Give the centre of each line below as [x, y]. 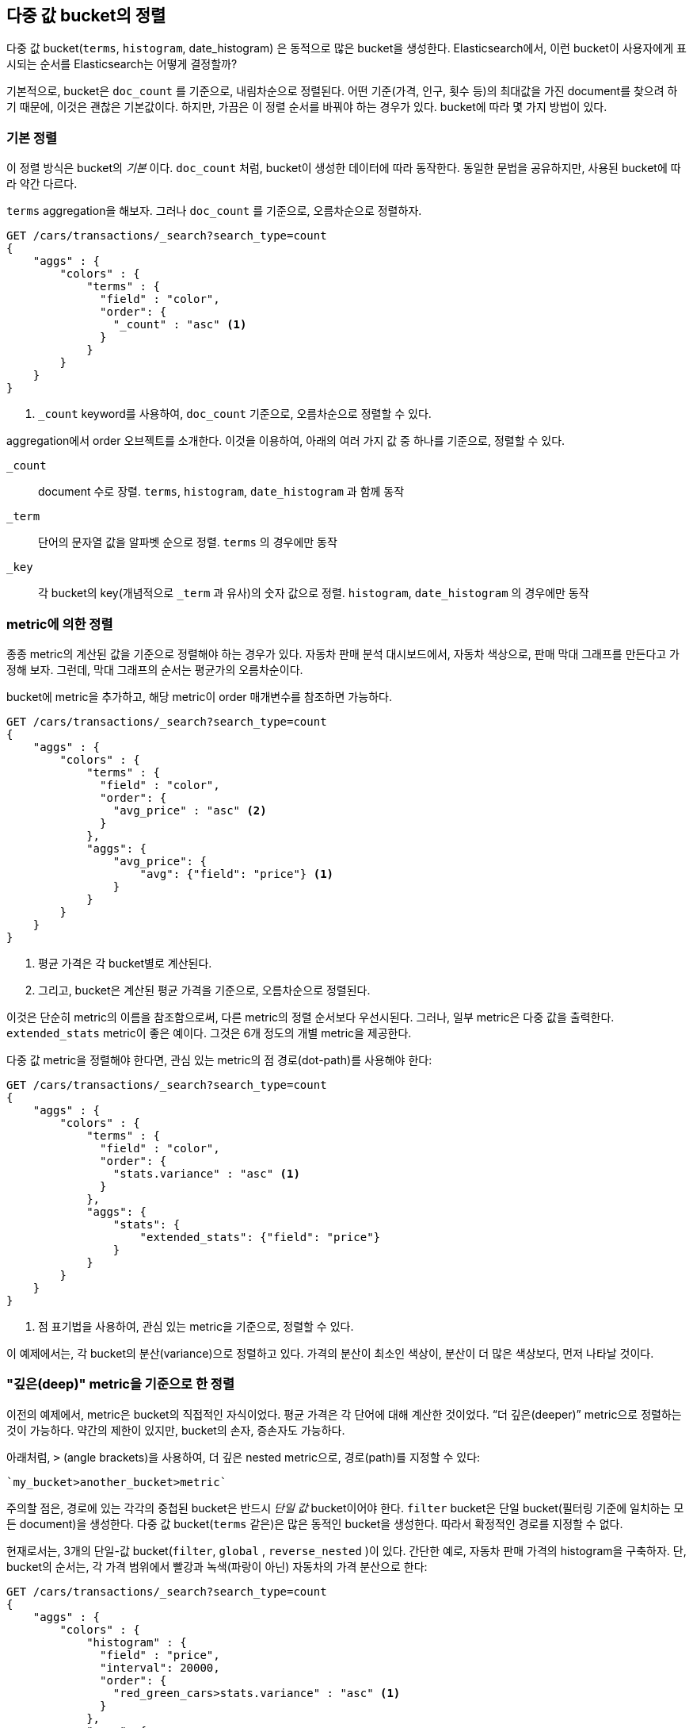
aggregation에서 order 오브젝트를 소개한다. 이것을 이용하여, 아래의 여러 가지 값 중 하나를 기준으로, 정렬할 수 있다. [286, 441]
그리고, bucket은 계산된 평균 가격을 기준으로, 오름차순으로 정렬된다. [204, 990]
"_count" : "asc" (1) [180, 325]
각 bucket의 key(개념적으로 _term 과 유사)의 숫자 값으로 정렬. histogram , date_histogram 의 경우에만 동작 [314, 593]
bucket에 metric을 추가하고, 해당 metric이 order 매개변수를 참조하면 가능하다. [199, 696]
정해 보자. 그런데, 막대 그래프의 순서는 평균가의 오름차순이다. [155, 669]
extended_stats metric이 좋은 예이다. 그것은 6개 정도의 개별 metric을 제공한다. [209, 1033]
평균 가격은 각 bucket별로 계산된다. [125, 963]
